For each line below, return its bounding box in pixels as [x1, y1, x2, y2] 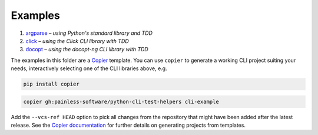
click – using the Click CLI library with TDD [25, 37, 129, 44]
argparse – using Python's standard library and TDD [25, 29, 153, 37]
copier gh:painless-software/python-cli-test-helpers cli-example [23, 98, 219, 105]
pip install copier [23, 81, 79, 88]
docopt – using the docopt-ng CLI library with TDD [25, 46, 148, 53]
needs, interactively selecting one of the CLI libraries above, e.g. [11, 65, 167, 72]
